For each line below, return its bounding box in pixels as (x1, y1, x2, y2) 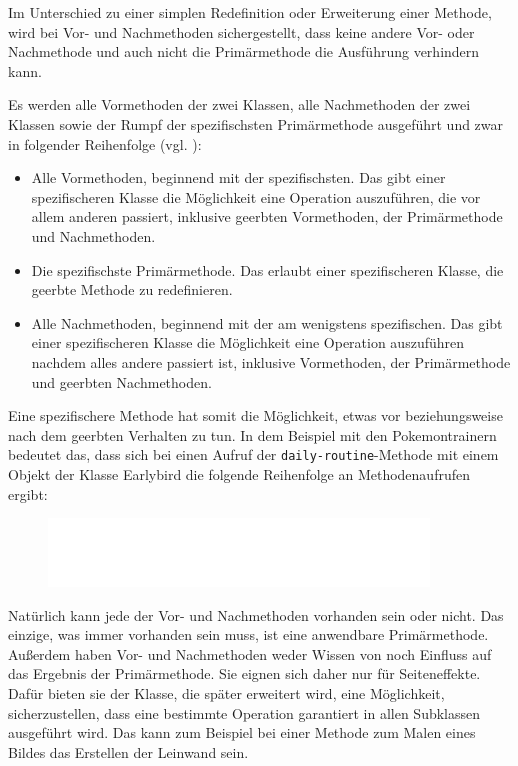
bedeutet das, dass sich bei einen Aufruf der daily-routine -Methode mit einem (8, 444, 499, 465)
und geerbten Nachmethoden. (31, 371, 212, 392)
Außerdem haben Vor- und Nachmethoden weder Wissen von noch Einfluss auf (8, 643, 492, 664)
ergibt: (8, 483, 48, 504)
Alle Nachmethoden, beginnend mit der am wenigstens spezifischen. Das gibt (31, 312, 503, 333)
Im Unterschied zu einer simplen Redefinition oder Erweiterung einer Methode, (8, 2, 492, 22)
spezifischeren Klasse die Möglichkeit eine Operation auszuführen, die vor (31, 186, 481, 207)
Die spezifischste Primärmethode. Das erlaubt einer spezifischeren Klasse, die (31, 259, 504, 280)
